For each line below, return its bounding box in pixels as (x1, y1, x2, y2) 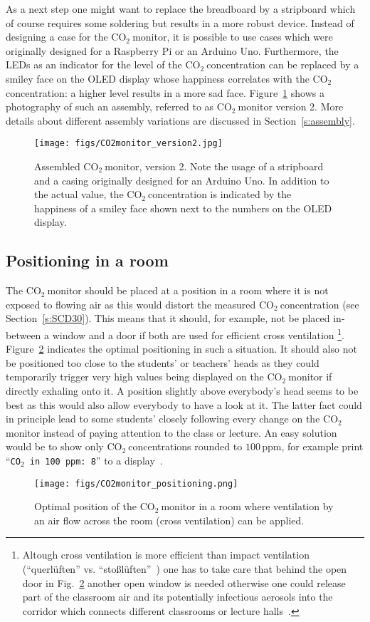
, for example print (281, 439, 364, 454)
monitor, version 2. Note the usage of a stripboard (105, 159, 324, 173)
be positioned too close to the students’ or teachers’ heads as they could (6, 355, 319, 370)
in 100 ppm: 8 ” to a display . (29, 452, 163, 467)
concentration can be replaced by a (206, 57, 359, 72)
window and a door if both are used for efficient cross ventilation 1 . (52, 325, 345, 342)
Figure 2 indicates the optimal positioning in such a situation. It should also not (6, 341, 357, 356)
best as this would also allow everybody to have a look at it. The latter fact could (6, 397, 362, 412)
